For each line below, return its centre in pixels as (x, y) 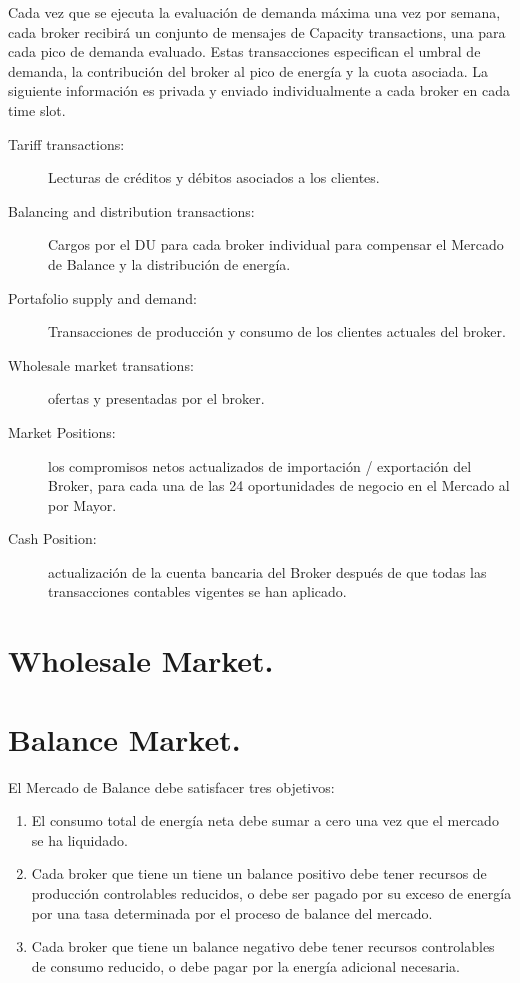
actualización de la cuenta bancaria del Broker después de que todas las (267, 571)
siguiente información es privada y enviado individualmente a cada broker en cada (259, 90)
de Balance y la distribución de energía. (169, 263)
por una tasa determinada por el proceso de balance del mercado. (232, 912)
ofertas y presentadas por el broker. (156, 398)
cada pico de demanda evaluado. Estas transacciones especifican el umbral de (244, 51)
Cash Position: (52, 538)
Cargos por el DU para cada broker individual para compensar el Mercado (276, 244)
